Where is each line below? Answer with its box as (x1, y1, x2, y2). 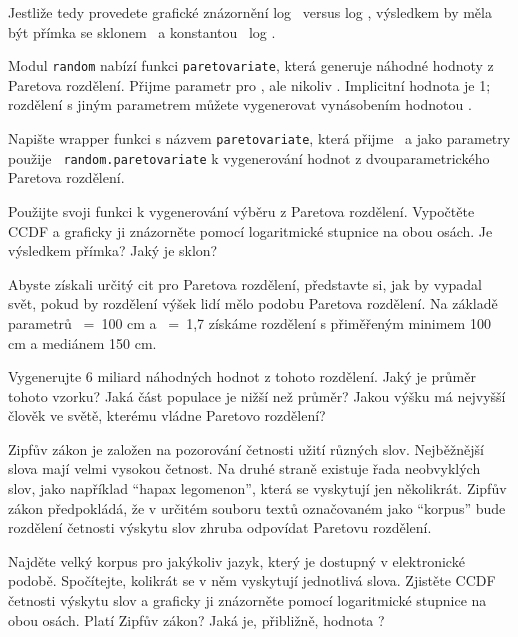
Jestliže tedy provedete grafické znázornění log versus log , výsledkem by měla (8, 2, 492, 22)
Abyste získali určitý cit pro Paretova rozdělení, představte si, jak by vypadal (8, 273, 482, 294)
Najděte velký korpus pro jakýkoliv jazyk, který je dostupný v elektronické (8, 550, 465, 571)
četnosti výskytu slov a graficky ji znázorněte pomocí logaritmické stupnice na (8, 590, 487, 611)
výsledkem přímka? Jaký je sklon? (8, 240, 218, 261)
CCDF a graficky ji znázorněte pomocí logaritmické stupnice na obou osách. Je (8, 220, 493, 241)
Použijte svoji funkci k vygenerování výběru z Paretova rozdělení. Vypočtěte (8, 200, 475, 221)
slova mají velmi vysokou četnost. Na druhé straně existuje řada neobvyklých (8, 458, 481, 479)
